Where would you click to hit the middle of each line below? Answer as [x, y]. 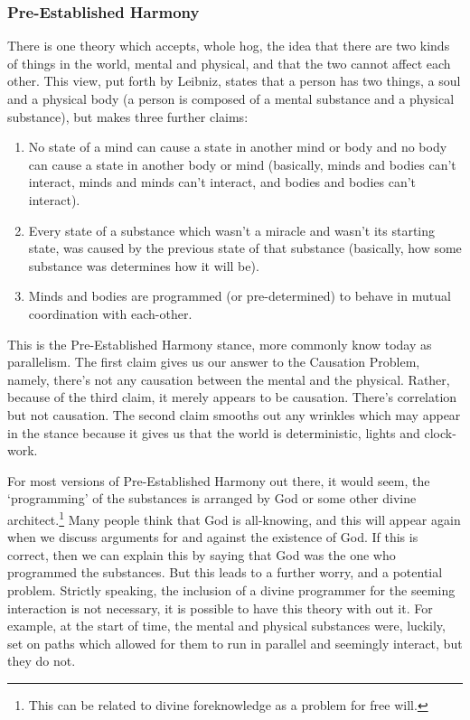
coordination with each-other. [110, 313]
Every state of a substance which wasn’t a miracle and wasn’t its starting [231, 230]
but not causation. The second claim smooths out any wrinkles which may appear [234, 414]
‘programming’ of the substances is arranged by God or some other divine [212, 498]
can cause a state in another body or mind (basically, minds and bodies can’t [242, 164]
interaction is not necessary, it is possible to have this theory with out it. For [220, 608]
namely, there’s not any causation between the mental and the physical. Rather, [229, 379]
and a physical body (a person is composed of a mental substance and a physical [231, 98]
